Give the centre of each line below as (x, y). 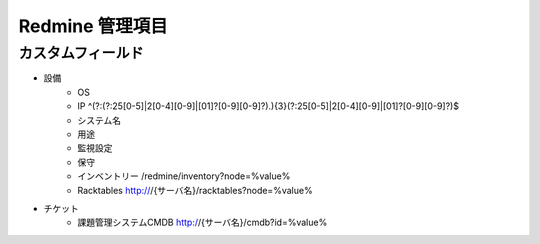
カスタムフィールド (81, 53)
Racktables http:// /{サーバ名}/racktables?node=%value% (195, 190)
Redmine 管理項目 (93, 26)
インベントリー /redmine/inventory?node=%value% (184, 176)
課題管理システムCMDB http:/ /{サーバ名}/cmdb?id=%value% (202, 222)
